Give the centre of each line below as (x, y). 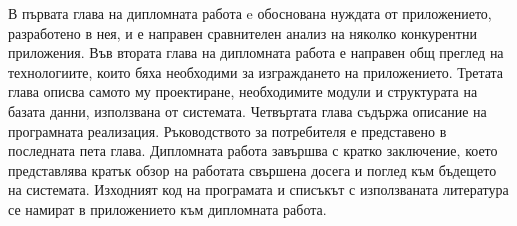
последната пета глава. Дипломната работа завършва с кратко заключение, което (253, 150)
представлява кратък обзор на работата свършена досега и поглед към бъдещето (252, 169)
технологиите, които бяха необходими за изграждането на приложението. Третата (256, 71)
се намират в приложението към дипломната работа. (167, 208)
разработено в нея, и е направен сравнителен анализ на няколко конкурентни (242, 32)
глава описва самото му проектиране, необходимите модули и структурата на (243, 91)
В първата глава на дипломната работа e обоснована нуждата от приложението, (250, 13)
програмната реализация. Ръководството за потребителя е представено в (227, 130)
